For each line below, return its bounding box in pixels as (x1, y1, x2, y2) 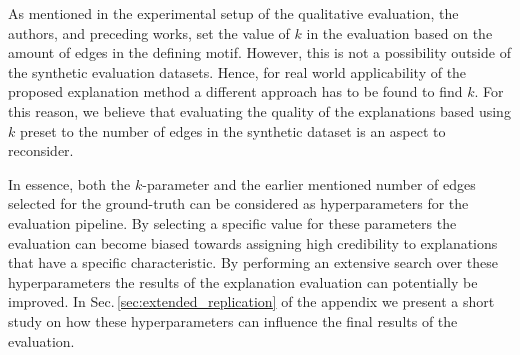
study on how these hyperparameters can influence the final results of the (8, 310, 458, 331)
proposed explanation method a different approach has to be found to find (8, 81, 463, 102)
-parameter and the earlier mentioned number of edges (142, 173, 476, 194)
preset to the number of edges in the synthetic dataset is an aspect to (19, 120, 446, 141)
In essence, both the (8, 173, 131, 194)
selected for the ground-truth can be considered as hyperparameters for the (8, 193, 469, 214)
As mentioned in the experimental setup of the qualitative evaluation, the (8, 3, 459, 23)
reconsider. (8, 140, 74, 161)
